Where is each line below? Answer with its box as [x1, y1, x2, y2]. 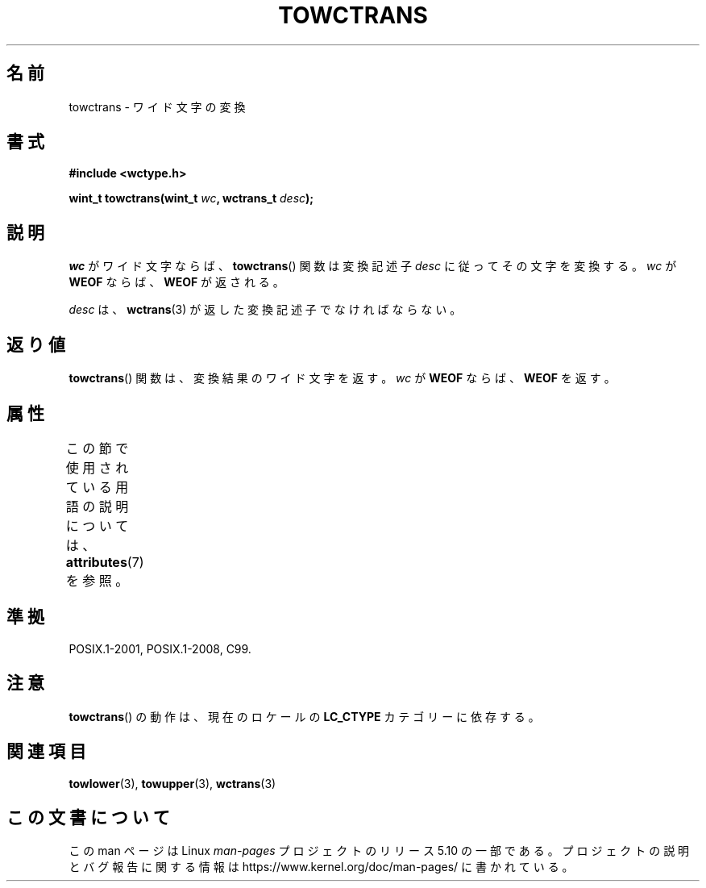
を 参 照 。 [65, 572, 129, 589]
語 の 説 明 [65, 498, 129, 515]
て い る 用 [65, 478, 129, 495]
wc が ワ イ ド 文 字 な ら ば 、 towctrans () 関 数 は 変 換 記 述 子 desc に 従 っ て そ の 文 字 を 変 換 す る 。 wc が [69, 259, 677, 273]
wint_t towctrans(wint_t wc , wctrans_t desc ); [69, 191, 314, 206]
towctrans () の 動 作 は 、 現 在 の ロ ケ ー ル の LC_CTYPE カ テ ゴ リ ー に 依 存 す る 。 [69, 709, 540, 723]
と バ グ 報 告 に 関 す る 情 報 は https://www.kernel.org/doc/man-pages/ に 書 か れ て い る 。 [69, 860, 574, 874]
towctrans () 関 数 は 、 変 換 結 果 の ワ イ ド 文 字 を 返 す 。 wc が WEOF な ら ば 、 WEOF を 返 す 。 [69, 371, 616, 386]
